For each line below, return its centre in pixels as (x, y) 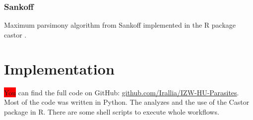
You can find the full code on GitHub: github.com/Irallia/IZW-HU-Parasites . (122, 92)
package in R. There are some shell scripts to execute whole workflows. (112, 111)
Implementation (59, 68)
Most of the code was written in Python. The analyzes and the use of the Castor (127, 102)
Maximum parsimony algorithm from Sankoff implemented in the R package (120, 25)
